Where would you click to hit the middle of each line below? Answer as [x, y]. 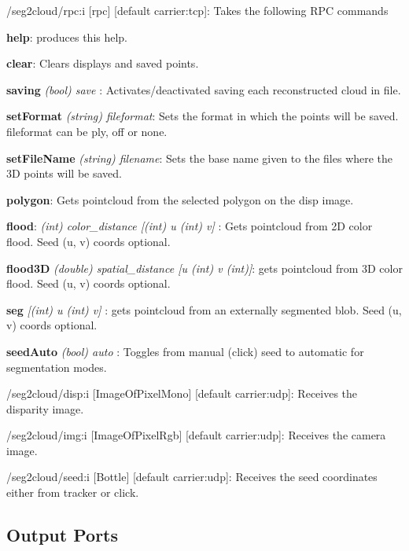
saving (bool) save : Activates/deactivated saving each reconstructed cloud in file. [204, 89]
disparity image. [45, 408]
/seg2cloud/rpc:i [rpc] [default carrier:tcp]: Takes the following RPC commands [197, 10]
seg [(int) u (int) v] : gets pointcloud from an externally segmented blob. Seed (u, [204, 309]
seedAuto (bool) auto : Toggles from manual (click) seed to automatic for [185, 351]
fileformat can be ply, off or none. [87, 131]
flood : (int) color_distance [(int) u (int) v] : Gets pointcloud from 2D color [190, 226]
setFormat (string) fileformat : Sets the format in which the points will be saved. [203, 116]
